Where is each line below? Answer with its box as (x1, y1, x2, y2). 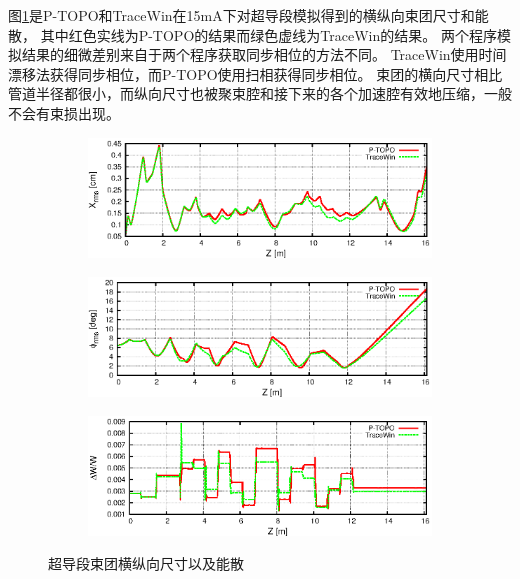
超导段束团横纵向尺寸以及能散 (48, 553, 244, 574)
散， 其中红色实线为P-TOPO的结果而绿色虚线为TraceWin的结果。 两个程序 (8, 24, 497, 45)
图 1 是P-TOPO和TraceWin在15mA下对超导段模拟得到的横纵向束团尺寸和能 (8, 5, 489, 25)
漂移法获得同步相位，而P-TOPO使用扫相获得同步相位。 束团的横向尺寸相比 (8, 63, 503, 84)
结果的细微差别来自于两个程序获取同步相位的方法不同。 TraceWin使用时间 (21, 44, 507, 65)
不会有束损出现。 (8, 102, 120, 123)
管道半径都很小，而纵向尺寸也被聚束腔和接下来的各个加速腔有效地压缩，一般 (8, 83, 512, 104)
